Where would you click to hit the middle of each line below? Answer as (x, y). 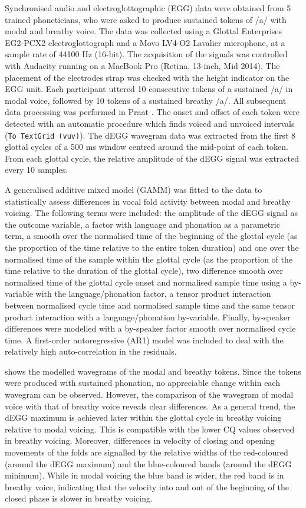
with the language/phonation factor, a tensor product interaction (153, 294)
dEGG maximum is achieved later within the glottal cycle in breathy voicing (143, 417)
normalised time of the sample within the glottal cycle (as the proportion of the (149, 259)
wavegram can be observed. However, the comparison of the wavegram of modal (149, 394)
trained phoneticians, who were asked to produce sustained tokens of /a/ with (146, 19)
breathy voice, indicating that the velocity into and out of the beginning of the (147, 486)
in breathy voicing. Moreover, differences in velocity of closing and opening (140, 440)
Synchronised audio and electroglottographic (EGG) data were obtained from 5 (148, 8)
